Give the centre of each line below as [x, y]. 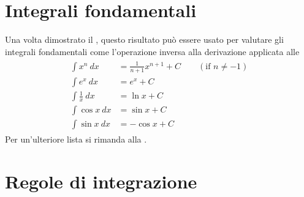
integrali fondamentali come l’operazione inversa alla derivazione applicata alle [152, 51]
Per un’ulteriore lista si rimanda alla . [76, 139]
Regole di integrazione [101, 181]
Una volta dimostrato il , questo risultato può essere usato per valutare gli [144, 39]
